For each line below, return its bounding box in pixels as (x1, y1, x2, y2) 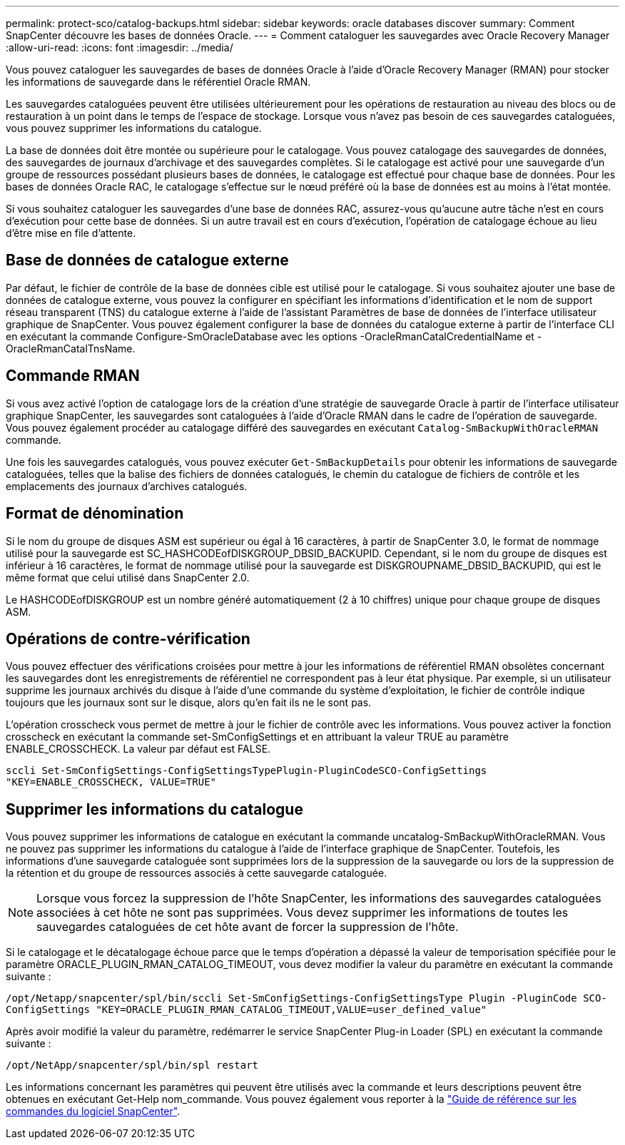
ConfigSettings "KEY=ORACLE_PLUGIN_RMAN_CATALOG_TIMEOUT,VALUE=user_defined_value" (6, 1004, 487, 1016)
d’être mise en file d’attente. (6, 227, 136, 239)
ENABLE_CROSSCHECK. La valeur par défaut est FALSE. (6, 743, 271, 755)
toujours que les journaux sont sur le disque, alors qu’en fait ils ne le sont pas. (6, 696, 372, 709)
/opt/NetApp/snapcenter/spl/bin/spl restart (6, 1059, 259, 1072)
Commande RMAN (6, 367, 140, 385)
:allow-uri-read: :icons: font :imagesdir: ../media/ (6, 41, 233, 54)
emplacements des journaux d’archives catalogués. (6, 479, 248, 492)
